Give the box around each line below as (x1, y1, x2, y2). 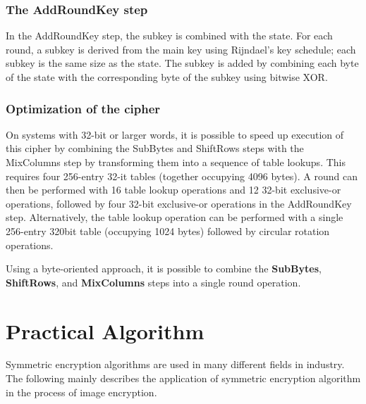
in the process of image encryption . (6, 384, 157, 399)
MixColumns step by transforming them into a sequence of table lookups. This (6, 155, 346, 169)
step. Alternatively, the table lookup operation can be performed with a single (6, 210, 343, 225)
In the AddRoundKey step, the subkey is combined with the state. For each (6, 28, 333, 43)
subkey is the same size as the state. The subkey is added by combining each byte (6, 56, 359, 70)
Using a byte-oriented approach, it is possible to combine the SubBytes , (6, 261, 322, 276)
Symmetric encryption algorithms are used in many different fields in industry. (6, 357, 345, 372)
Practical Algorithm (6, 316, 205, 345)
